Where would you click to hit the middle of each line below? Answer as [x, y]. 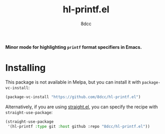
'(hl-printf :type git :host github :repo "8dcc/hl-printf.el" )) [79, 126]
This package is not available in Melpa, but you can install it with [73, 82]
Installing [26, 68]
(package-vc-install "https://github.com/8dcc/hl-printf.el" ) [73, 97]
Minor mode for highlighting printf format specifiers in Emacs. [74, 47]
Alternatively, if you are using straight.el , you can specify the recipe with [81, 107]
